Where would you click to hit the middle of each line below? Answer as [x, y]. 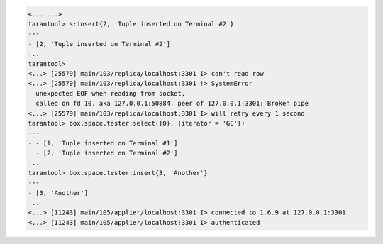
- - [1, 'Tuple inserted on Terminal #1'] [103, 143]
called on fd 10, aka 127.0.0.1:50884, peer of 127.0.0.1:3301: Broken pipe [172, 104]
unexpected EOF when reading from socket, [111, 93]
